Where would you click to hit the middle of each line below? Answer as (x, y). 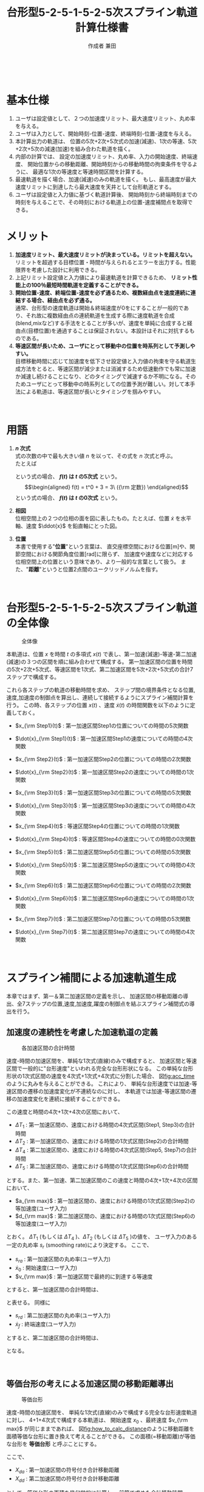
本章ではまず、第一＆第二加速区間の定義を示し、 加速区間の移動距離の (95, 996)
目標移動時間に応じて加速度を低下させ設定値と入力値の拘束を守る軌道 (103, 361)
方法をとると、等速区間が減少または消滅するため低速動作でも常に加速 (108, 368)
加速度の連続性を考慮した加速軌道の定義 (82, 1032)
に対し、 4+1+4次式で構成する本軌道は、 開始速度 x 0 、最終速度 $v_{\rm (97, 1421)
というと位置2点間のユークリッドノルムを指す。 (101, 569)
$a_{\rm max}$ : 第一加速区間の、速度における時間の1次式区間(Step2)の (105, 1200)
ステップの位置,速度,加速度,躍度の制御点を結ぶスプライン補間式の (107, 1003)
